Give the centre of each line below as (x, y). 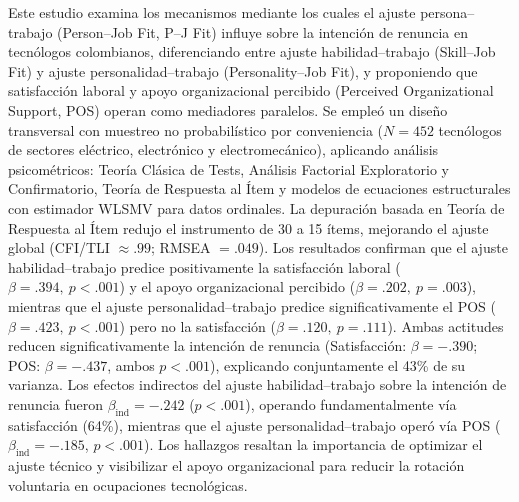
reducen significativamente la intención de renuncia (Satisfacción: (207, 345)
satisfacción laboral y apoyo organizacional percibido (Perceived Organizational (251, 90)
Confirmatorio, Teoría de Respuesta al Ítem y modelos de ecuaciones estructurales (259, 188)
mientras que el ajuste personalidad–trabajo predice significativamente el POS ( (252, 305)
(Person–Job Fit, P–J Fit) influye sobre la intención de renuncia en (263, 31)
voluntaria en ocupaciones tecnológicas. (128, 484)
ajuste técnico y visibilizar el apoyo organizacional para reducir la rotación (236, 465)
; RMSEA (181, 247)
